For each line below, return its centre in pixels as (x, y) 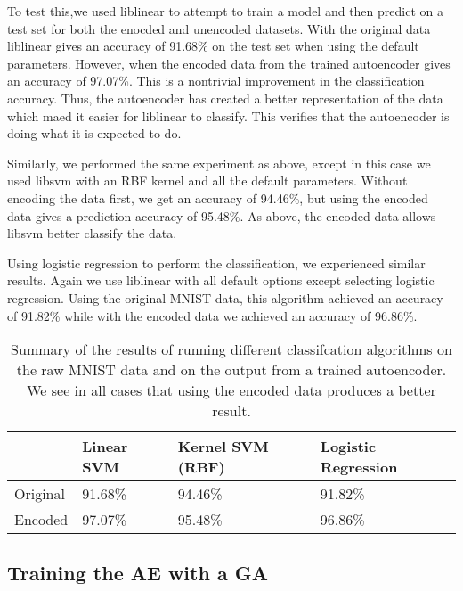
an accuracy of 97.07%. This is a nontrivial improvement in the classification (216, 81)
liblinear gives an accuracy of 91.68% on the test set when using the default (213, 46)
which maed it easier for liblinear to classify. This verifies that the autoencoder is (228, 115)
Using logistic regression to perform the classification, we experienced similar (216, 263)
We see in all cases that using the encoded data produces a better (231, 390)
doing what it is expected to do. (94, 133)
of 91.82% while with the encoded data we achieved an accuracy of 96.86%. (212, 315)
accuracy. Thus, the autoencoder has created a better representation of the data (225, 98)
